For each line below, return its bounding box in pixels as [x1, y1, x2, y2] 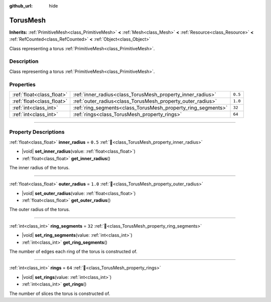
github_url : [9, 3, 33, 9]
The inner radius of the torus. [9, 164, 70, 170]
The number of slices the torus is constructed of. [9, 290, 110, 296]
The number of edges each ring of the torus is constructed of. [9, 249, 138, 255]
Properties [9, 81, 36, 88]
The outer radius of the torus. [9, 207, 70, 213]
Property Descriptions [9, 129, 65, 136]
